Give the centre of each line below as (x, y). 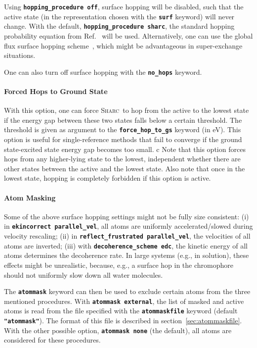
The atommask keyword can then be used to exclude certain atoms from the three (127, 291)
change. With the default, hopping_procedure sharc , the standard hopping (119, 26)
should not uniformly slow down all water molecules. (84, 274)
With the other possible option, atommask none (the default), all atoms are (118, 330)
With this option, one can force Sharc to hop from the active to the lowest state (127, 110)
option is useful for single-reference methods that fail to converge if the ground (123, 139)
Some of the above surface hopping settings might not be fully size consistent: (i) (127, 216)
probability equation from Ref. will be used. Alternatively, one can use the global (128, 35)
